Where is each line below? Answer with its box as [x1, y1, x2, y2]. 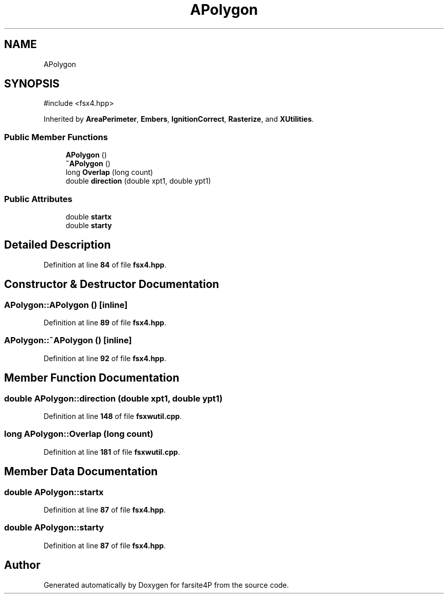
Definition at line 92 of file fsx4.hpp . [43, 353, 166, 363]
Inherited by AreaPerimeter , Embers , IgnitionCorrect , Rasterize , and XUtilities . [43, 115, 314, 124]
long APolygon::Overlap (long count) [4, 429, 153, 439]
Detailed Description [4, 238, 111, 252]
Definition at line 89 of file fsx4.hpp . [43, 318, 167, 327]
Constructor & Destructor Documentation [4, 278, 219, 291]
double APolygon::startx [4, 486, 104, 497]
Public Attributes [4, 193, 73, 204]
